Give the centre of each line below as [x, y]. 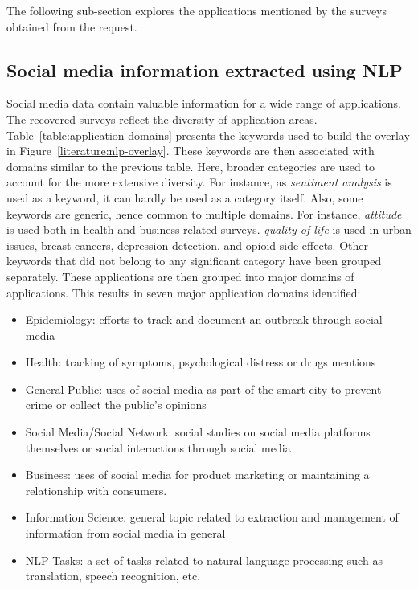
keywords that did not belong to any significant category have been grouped [194, 261]
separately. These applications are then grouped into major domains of [180, 276]
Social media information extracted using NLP [205, 70]
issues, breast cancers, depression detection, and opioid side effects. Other [187, 245]
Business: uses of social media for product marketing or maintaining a [197, 474]
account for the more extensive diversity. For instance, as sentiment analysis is [199, 182]
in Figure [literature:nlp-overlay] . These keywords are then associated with [191, 151]
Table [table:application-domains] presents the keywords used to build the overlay [208, 135]
